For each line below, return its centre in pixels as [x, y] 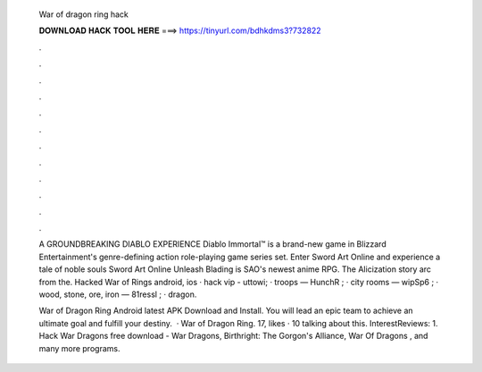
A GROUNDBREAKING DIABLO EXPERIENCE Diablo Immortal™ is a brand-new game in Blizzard [213, 244]
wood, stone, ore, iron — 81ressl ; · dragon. [118, 294]
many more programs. [79, 348]
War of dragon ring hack [83, 14]
